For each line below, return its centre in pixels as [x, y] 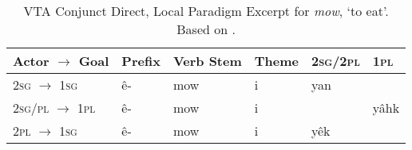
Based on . [206, 29]
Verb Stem [207, 61]
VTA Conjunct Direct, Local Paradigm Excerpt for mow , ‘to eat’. [206, 11]
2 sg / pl [31, 108]
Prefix [141, 61]
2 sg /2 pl [335, 61]
